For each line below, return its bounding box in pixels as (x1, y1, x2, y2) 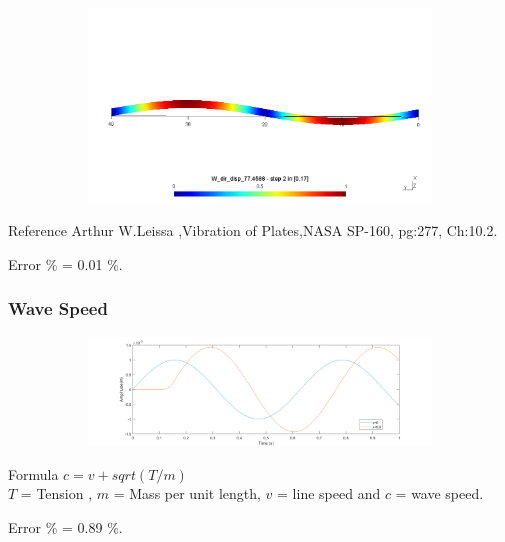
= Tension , (20, 483, 93, 504)
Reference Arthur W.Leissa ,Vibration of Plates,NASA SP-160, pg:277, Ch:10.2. (8, 220, 498, 241)
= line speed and (277, 483, 381, 504)
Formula (8, 463, 59, 484)
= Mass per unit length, (113, 483, 261, 504)
